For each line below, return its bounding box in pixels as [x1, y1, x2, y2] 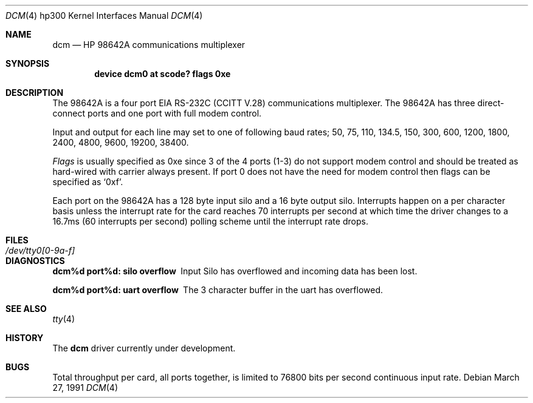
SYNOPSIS [5, 58, 50, 69]
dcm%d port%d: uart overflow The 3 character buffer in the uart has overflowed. [52, 285, 383, 295]
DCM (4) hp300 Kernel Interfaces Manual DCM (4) [5, 10, 203, 21]
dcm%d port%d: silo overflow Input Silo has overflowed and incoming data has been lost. [52, 266, 418, 276]
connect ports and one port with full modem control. [52, 108, 262, 118]
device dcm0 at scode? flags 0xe [94, 69, 231, 79]
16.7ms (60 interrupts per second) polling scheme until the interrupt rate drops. [52, 216, 368, 226]
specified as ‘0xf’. [52, 177, 123, 187]
